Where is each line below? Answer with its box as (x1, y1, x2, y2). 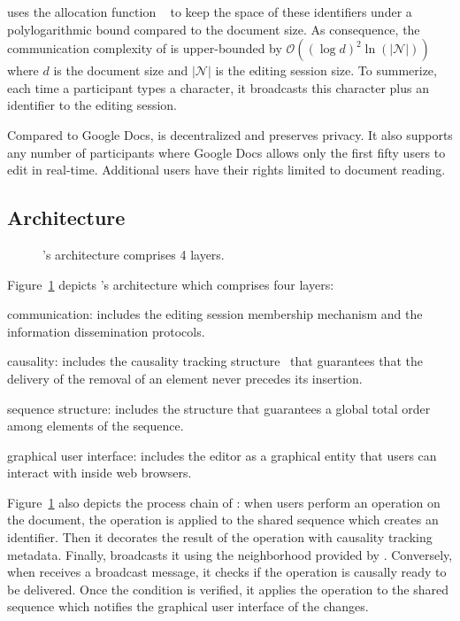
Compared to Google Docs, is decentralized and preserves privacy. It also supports (7, 125, 453, 144)
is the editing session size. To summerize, (215, 61, 437, 80)
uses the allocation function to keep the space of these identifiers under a (7, 3, 412, 20)
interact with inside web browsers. (7, 463, 192, 482)
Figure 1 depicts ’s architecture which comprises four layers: (7, 275, 334, 293)
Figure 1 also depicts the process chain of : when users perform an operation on (7, 493, 441, 511)
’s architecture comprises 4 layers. (42, 245, 225, 263)
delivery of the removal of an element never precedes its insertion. (7, 369, 363, 387)
